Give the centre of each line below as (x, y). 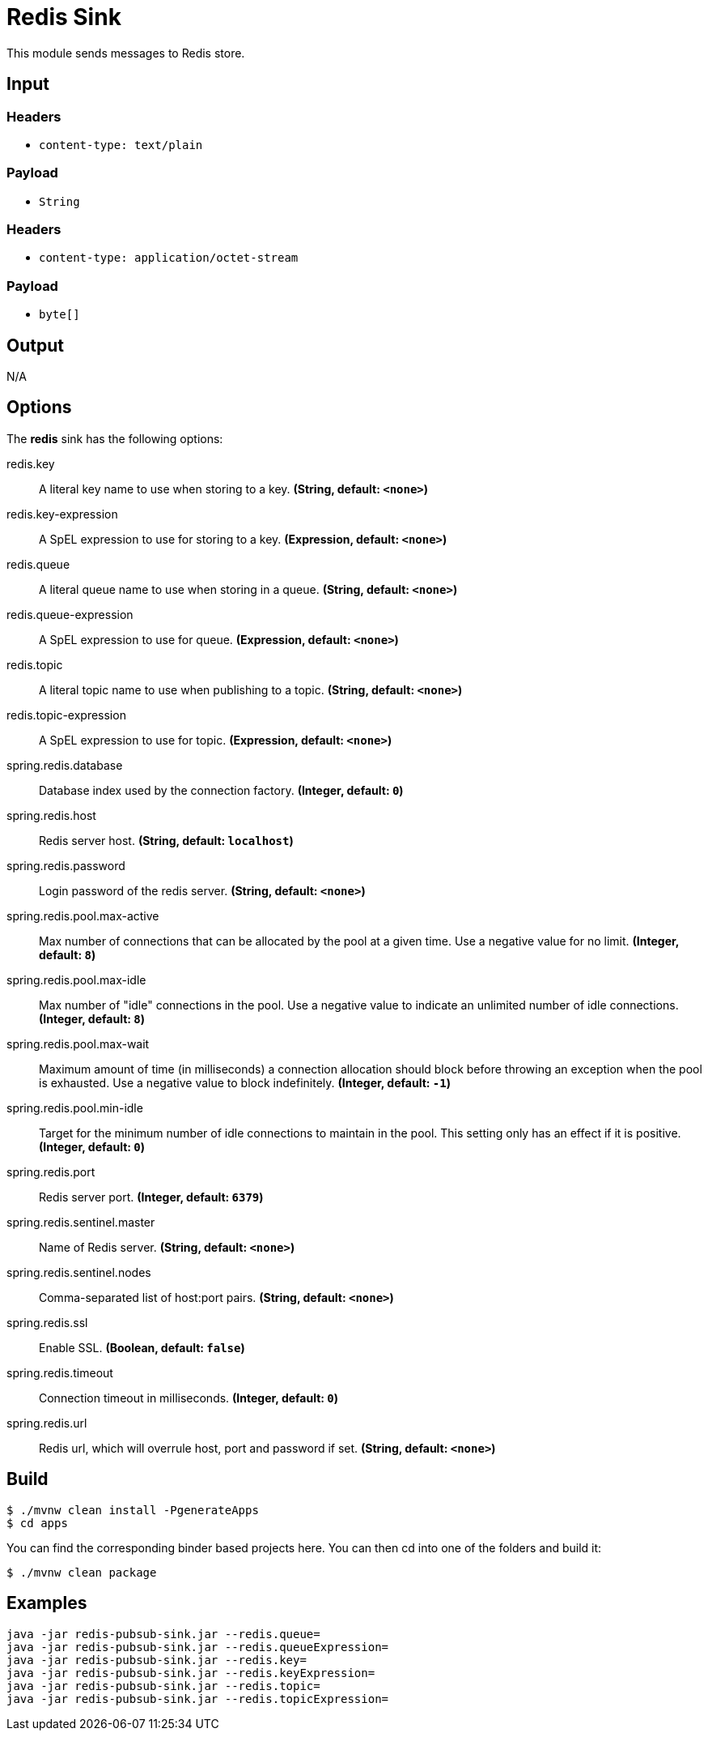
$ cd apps (37, 1523)
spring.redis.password (66, 865)
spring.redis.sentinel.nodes (79, 1272)
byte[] (59, 315)
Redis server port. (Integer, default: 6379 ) (151, 1197)
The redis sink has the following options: (115, 438)
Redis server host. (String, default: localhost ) (166, 840)
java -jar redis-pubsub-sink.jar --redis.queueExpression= (198, 1647)
